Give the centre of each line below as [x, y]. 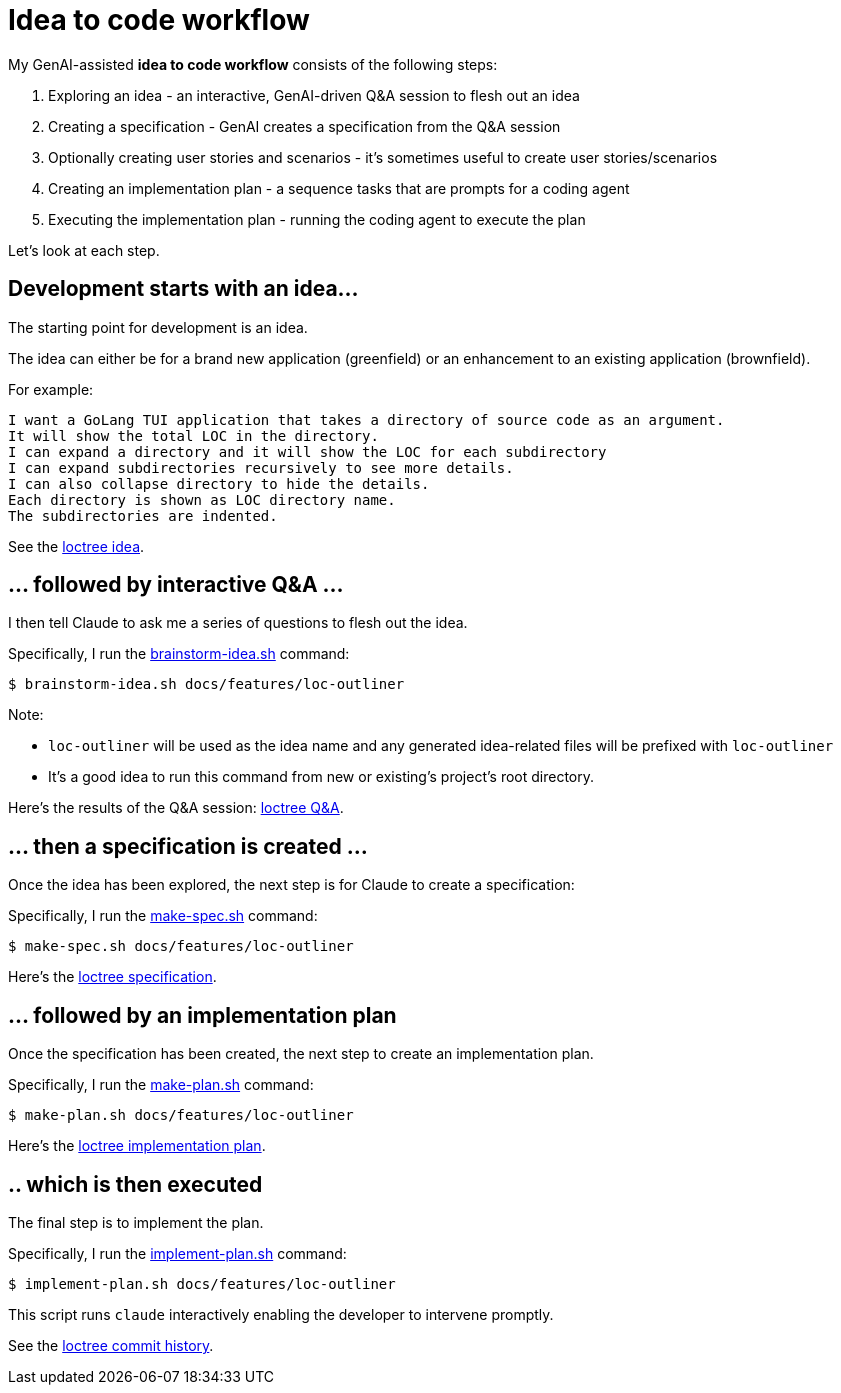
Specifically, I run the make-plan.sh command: [161, 1085]
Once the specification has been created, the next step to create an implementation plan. [301, 1054]
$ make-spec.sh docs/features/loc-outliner [181, 946]
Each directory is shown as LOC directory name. [202, 499]
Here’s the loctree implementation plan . [137, 1146]
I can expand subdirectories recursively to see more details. [261, 467]
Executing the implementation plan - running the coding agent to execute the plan [317, 219]
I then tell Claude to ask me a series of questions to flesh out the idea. [238, 623]
